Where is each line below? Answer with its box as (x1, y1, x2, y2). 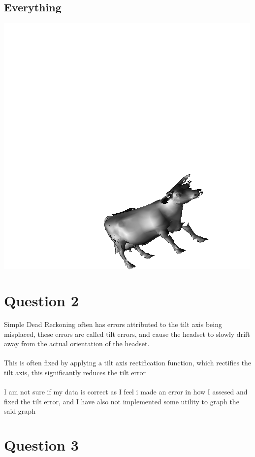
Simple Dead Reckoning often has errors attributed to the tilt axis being (4, 319, 222, 329)
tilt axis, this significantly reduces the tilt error (4, 367, 146, 377)
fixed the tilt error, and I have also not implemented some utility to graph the (4, 396, 239, 406)
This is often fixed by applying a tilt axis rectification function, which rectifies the (4, 358, 252, 368)
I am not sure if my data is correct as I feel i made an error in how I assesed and (4, 387, 248, 397)
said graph (4, 406, 35, 416)
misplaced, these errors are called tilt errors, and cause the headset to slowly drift (4, 328, 250, 339)
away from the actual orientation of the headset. (4, 338, 150, 349)
